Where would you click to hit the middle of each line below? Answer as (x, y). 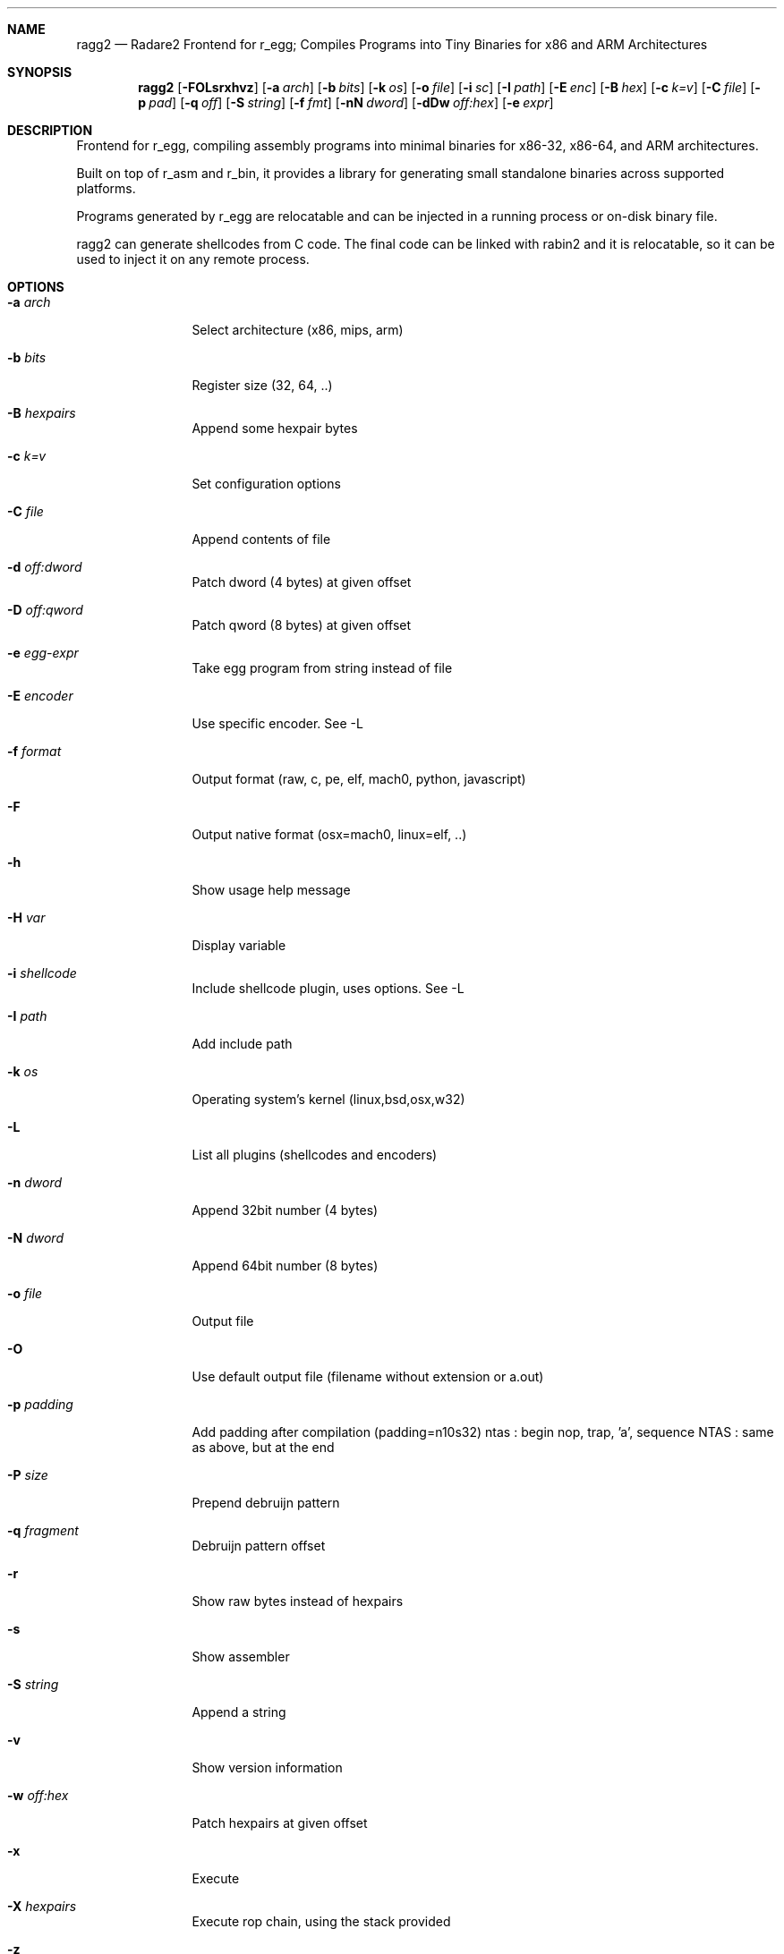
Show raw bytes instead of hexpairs (298, 1601)
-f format (34, 751)
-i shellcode (42, 973)
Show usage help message (271, 890)
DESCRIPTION (50, 130)
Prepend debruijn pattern (266, 1503)
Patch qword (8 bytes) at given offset (302, 625)
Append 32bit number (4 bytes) (285, 1210)
